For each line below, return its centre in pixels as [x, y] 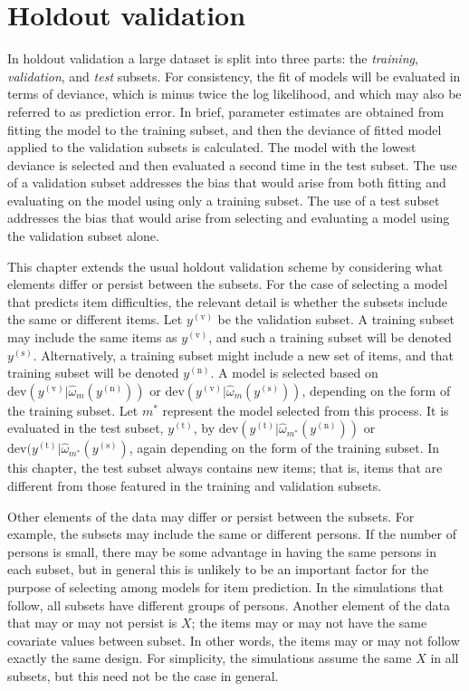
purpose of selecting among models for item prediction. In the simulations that [225, 586]
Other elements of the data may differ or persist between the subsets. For [211, 516]
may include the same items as [92, 337]
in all [445, 658]
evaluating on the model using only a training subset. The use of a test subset [224, 200]
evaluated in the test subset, [86, 428]
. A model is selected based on [294, 373]
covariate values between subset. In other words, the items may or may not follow [234, 640]
